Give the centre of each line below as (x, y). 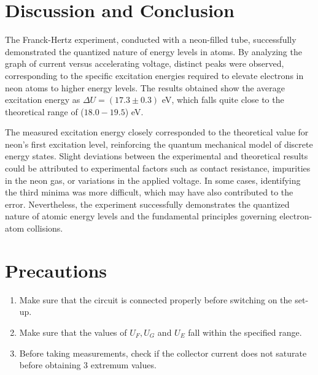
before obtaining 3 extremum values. (88, 365)
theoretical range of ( (45, 111)
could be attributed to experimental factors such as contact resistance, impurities (158, 168)
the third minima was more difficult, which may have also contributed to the (149, 192)
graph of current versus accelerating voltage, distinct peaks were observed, (145, 63)
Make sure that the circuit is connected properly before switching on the (156, 299)
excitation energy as (43, 100)
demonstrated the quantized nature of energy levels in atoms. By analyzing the (153, 51)
